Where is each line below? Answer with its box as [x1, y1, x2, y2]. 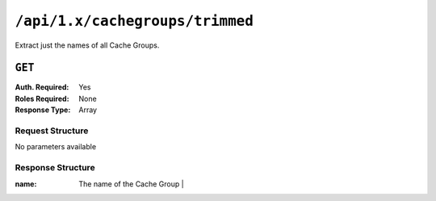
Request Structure [15, 125, 89, 136]
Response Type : [15, 105, 71, 115]
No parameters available [15, 142, 97, 152]
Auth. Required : [15, 82, 69, 92]
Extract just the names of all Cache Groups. [15, 40, 160, 50]
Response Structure [15, 162, 96, 174]
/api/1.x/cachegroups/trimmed [15, 12, 254, 30]
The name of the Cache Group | [78, 178, 185, 189]
